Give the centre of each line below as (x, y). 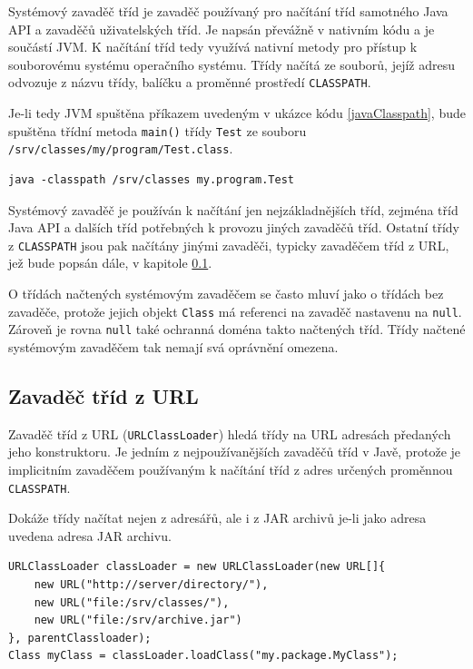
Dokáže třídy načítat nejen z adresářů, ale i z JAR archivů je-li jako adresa (217, 518)
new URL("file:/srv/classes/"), (132, 602)
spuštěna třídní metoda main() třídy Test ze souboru (158, 130)
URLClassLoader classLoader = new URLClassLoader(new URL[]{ (197, 567)
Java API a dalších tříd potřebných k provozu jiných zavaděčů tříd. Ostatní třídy (234, 227)
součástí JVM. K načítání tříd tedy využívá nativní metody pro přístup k (213, 47)
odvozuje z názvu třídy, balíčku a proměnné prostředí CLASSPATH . (190, 82)
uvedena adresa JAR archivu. (90, 535)
